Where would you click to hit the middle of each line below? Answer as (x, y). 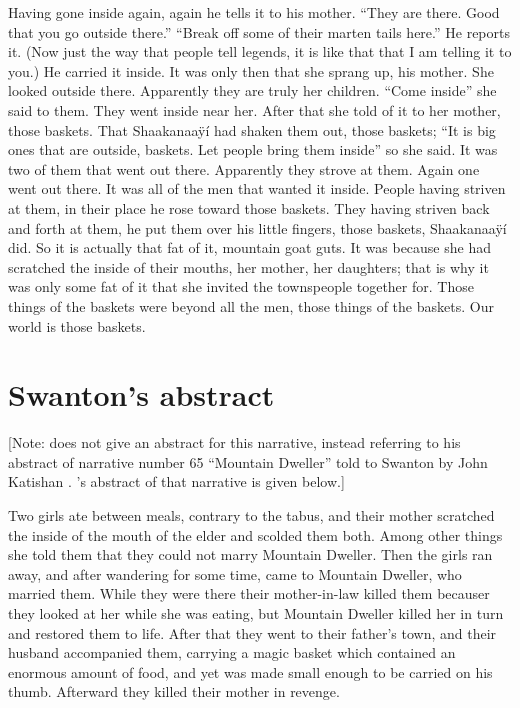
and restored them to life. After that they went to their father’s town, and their (252, 632)
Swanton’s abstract (141, 394)
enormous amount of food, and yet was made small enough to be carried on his (250, 671)
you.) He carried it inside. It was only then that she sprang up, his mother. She (251, 70)
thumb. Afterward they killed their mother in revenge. (174, 691)
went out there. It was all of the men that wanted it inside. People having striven (257, 188)
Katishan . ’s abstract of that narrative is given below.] (176, 481)
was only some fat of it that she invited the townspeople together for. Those (241, 286)
